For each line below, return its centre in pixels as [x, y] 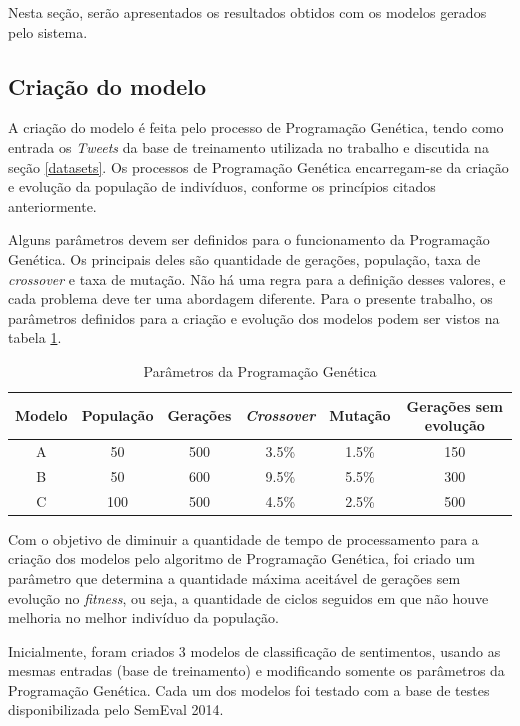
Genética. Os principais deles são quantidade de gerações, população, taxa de [244, 258]
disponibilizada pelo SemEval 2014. [116, 709]
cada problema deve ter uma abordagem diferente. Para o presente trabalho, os [250, 298]
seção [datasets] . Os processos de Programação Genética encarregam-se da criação [258, 166]
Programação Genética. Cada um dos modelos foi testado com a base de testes [249, 689]
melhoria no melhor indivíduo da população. [143, 617]
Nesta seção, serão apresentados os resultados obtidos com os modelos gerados [247, 12]
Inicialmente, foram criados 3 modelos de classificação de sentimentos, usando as [254, 650]
